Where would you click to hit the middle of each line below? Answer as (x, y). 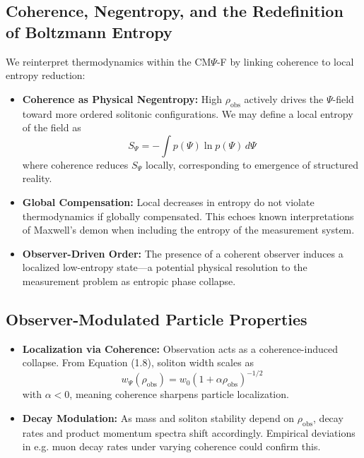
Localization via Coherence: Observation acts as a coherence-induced (180, 348)
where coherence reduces (75, 164)
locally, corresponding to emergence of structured (252, 164)
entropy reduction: (46, 75)
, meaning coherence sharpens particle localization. (179, 394)
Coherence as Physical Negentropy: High (122, 98)
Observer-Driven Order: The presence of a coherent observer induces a (183, 253)
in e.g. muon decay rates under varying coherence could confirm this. (171, 446)
